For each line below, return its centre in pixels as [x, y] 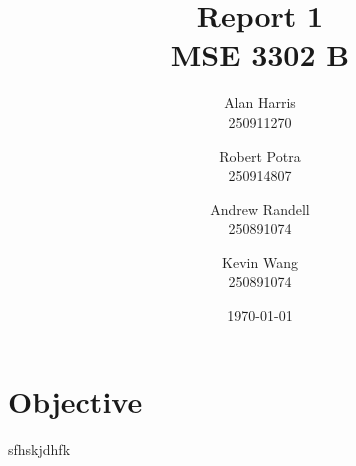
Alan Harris [260, 102]
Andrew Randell [260, 208]
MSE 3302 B [260, 54]
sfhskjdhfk [39, 448]
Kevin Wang [260, 261]
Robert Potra [260, 155]
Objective [75, 400]
